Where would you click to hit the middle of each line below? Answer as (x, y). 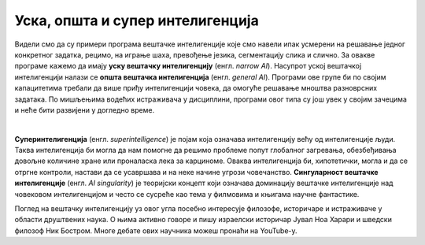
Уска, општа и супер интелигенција (137, 20)
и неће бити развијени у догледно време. (85, 110)
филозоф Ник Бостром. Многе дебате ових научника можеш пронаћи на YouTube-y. (156, 230)
